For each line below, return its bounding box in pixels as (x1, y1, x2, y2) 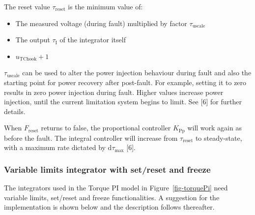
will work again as (187, 123, 242, 133)
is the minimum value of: (68, 1, 143, 11)
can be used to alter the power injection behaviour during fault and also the (22, 67, 252, 78)
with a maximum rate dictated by (4, 142, 106, 153)
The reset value (4, 1, 50, 11)
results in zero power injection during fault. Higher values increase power (4, 87, 224, 97)
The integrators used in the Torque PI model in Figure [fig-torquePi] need (4, 183, 228, 193)
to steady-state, (195, 132, 242, 143)
